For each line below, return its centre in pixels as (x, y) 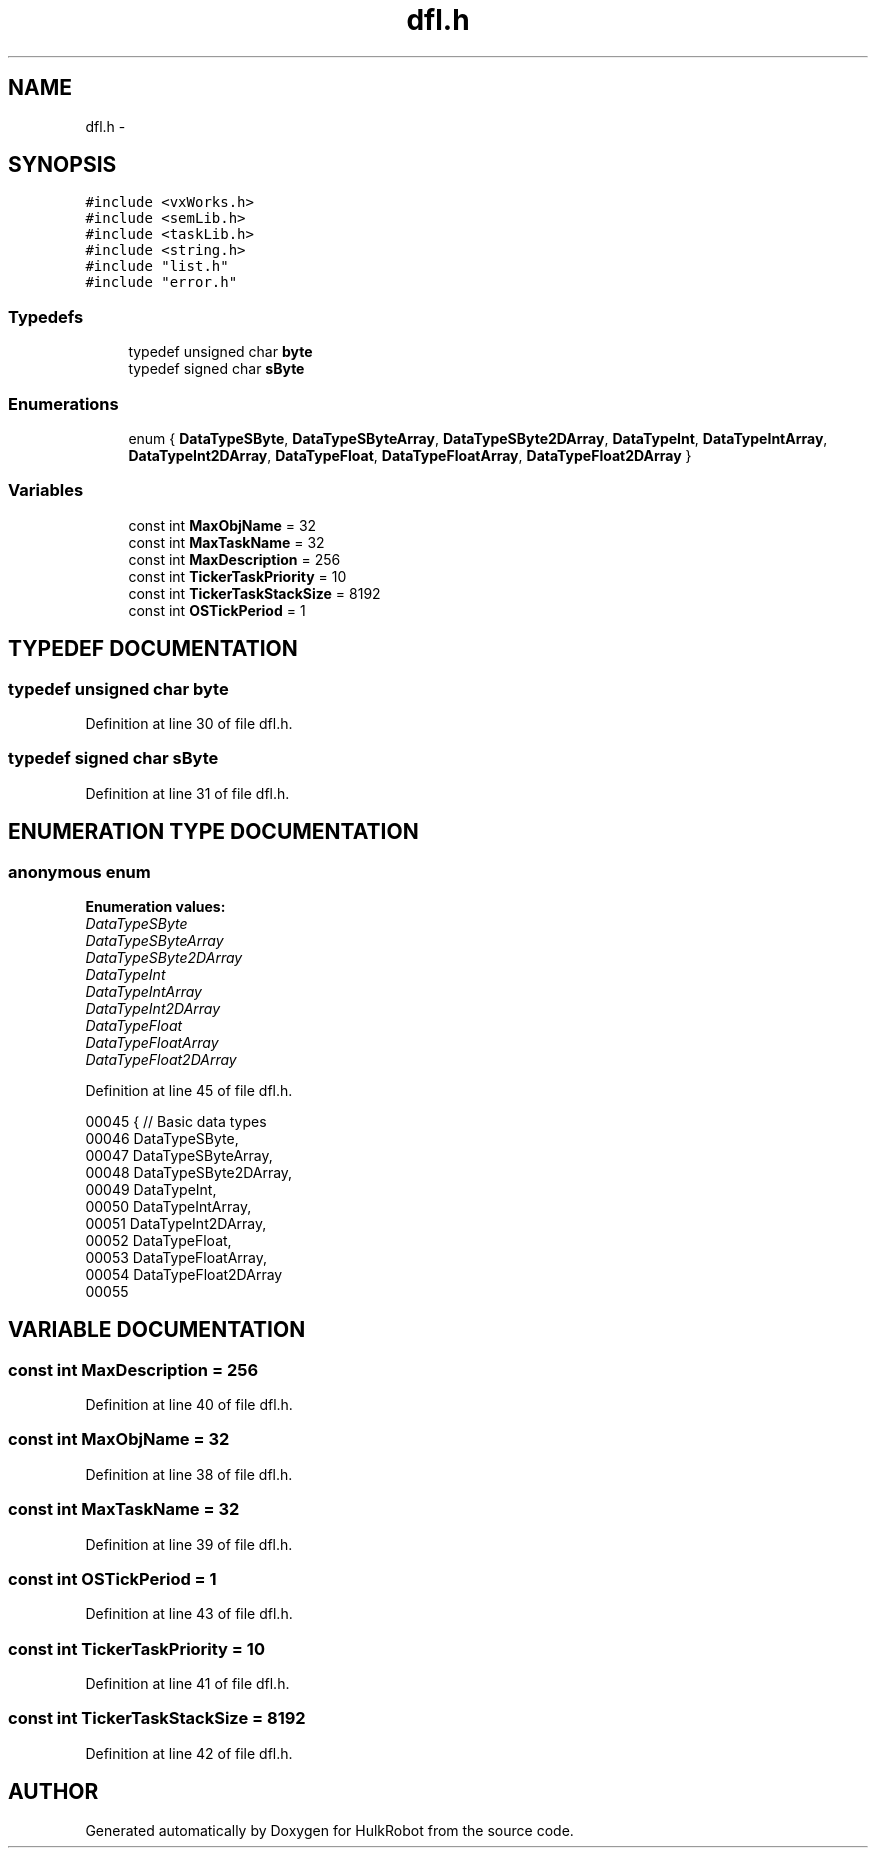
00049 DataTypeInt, (151, 1189)
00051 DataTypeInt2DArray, (176, 1223)
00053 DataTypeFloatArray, (176, 1257)
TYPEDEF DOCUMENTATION (153, 649)
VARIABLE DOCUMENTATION (157, 1330)
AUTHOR (53, 1792)
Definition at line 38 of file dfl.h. (189, 1474)
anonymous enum (79, 871)
